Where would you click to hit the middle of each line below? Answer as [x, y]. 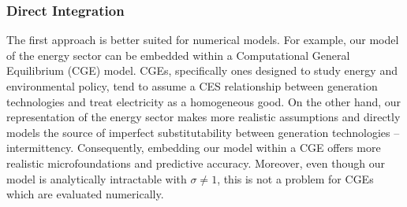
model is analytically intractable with [97, 178]
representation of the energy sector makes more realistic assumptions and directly [203, 117]
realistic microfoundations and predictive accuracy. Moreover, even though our [196, 163]
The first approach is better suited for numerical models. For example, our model [203, 40]
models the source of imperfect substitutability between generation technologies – [203, 132]
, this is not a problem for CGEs [295, 178]
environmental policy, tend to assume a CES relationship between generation [192, 86]
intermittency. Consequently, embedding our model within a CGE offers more [194, 148]
